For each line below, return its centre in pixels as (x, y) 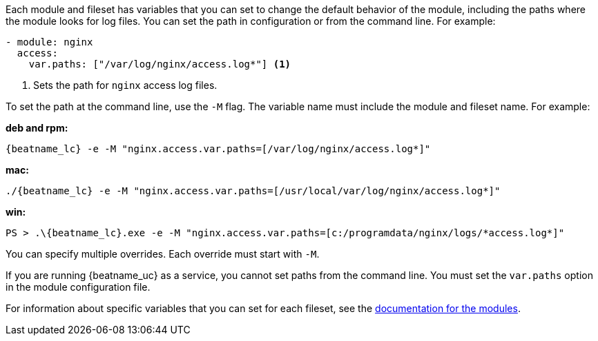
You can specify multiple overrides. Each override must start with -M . (163, 254)
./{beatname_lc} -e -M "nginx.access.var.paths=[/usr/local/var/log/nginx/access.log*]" (253, 191)
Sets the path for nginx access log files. (125, 85)
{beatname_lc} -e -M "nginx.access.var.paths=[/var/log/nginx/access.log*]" (218, 149)
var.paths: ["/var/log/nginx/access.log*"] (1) (160, 64)
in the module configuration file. (78, 287)
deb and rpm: (37, 128)
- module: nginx (49, 42)
